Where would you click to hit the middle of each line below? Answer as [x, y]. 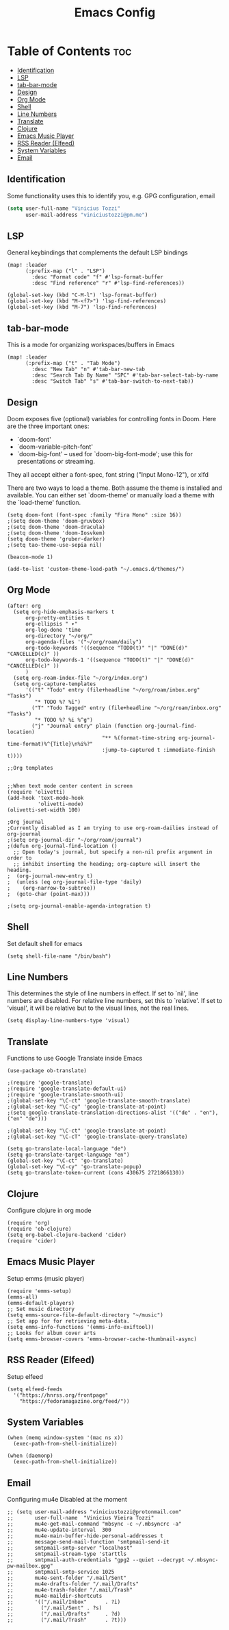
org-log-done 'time [53, 630]
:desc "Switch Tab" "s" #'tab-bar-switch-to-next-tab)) [113, 381]
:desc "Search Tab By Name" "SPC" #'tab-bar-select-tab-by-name [125, 375]
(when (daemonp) [30, 1456]
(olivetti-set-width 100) [44, 810]
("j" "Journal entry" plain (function [87, 726]
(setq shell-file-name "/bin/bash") [59, 956]
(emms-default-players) [41, 1303]
